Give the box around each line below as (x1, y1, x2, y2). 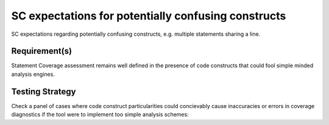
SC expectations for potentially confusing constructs (11, 9, 286, 22)
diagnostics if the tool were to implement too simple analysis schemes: (11, 111, 189, 118)
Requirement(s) (11, 46, 73, 56)
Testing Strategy (11, 86, 76, 96)
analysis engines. (11, 70, 55, 78)
